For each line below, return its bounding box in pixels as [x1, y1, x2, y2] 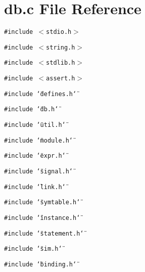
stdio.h [46, 28, 72, 36]
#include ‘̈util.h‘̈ [4, 121, 66, 129]
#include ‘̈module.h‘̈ [4, 137, 73, 144]
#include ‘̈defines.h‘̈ [4, 90, 77, 98]
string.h [46, 43, 75, 51]
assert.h [46, 75, 75, 82]
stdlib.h [46, 59, 75, 67]
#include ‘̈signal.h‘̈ [4, 168, 73, 175]
